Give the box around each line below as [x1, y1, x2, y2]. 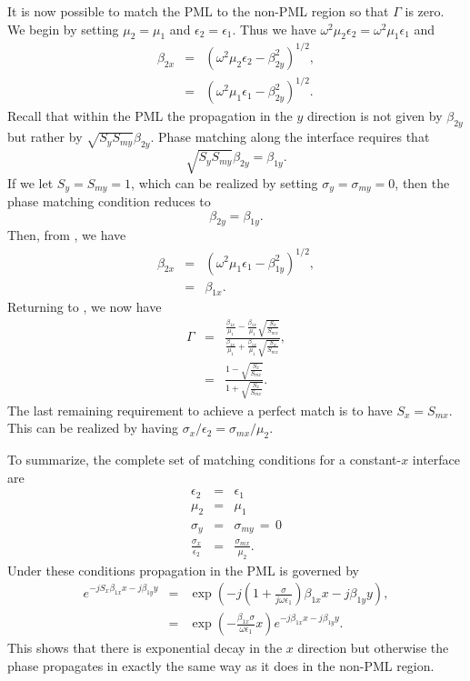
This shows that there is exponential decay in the [7, 638, 283, 657]
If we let [7, 173, 54, 192]
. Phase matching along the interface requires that [150, 127, 430, 146]
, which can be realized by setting [131, 173, 318, 192]
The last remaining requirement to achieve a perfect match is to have [7, 400, 393, 419]
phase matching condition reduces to [7, 192, 211, 211]
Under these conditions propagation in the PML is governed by [7, 560, 359, 579]
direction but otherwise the [297, 638, 449, 657]
